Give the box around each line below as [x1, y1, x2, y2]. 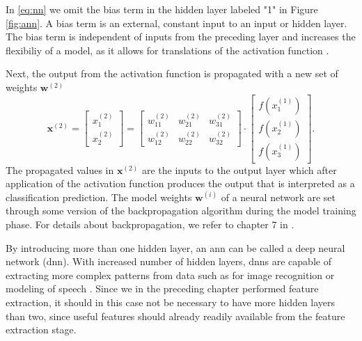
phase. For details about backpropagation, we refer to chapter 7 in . [6, 217, 294, 232]
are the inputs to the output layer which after [141, 162, 337, 177]
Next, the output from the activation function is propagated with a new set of [6, 66, 338, 81]
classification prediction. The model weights [6, 189, 192, 204]
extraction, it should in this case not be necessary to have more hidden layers [6, 295, 336, 309]
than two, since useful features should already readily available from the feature [6, 308, 345, 323]
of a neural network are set [221, 189, 336, 204]
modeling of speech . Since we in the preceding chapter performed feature [6, 281, 319, 296]
